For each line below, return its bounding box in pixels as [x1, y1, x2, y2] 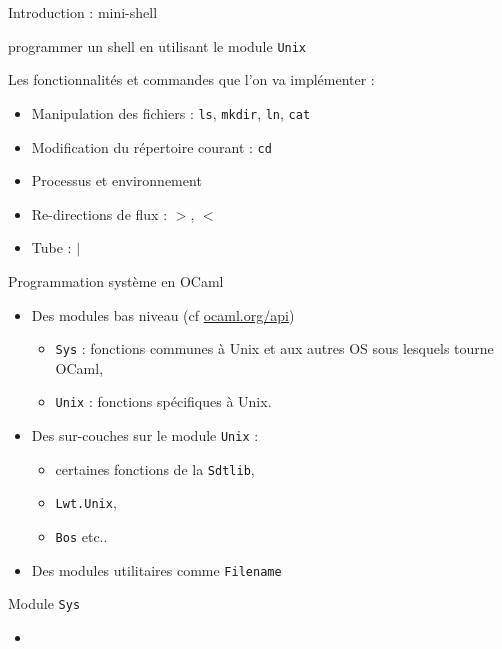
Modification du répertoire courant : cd [31, 136, 272, 157]
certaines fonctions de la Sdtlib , [55, 458, 255, 479]
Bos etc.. [55, 526, 108, 546]
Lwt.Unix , [55, 492, 117, 513]
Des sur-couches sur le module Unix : [31, 425, 259, 446]
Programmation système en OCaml [8, 270, 224, 291]
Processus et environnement [31, 170, 202, 191]
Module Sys [8, 593, 81, 614]
